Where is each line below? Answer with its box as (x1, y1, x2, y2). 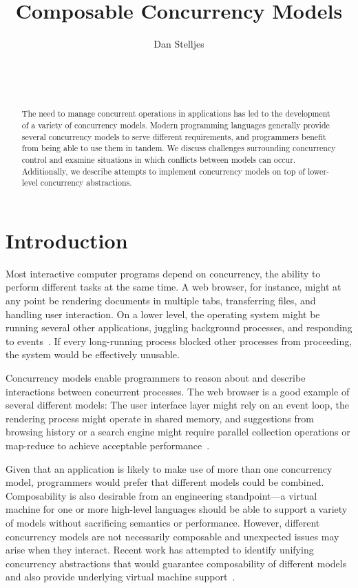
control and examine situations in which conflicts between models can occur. (21, 153, 296, 165)
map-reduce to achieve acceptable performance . (6, 438, 210, 452)
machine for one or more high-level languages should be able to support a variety (6, 502, 348, 516)
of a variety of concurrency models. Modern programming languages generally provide (21, 119, 330, 130)
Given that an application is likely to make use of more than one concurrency (6, 461, 333, 476)
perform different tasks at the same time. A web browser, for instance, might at (6, 280, 341, 294)
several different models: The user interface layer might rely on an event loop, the (6, 398, 349, 412)
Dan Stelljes (154, 37, 204, 51)
